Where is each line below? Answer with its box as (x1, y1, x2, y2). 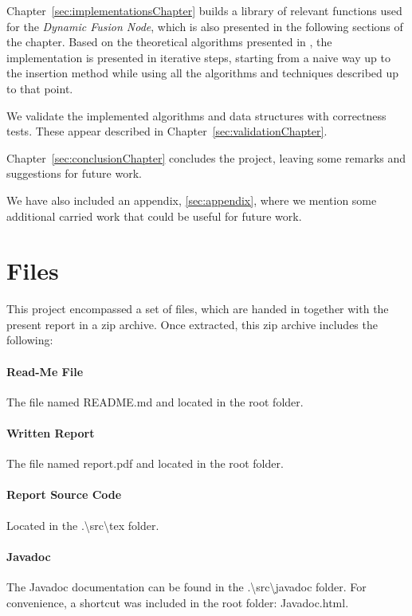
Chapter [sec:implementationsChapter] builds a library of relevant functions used (6, 2, 402, 18)
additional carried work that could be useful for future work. (6, 207, 302, 224)
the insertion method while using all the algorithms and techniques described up (6, 65, 399, 81)
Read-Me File (6, 363, 84, 379)
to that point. (6, 80, 73, 96)
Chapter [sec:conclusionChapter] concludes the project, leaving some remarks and (6, 149, 406, 166)
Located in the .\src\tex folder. (6, 516, 159, 533)
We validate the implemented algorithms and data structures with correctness (6, 107, 386, 124)
